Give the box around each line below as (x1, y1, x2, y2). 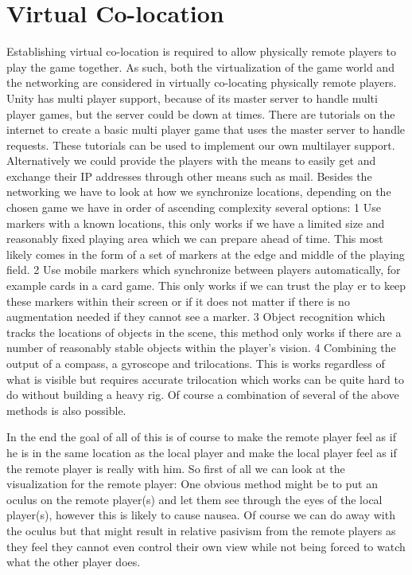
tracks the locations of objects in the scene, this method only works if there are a (6, 323, 402, 340)
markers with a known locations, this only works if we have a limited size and (6, 214, 385, 231)
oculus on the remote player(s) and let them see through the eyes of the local (6, 491, 383, 507)
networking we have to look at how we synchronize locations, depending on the (6, 183, 391, 200)
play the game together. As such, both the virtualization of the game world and (6, 58, 395, 75)
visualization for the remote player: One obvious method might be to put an (6, 475, 378, 492)
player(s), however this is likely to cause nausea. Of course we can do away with (6, 507, 395, 523)
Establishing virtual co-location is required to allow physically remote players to (6, 43, 397, 60)
